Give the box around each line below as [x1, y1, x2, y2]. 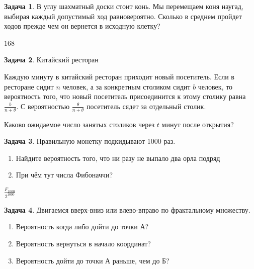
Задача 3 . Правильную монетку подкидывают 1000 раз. [4, 136, 176, 146]
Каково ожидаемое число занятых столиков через [4, 119, 155, 129]
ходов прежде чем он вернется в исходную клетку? [4, 21, 160, 31]
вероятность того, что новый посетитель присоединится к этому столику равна [4, 91, 246, 102]
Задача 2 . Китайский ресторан [4, 54, 99, 65]
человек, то [198, 81, 233, 92]
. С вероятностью [16, 101, 70, 111]
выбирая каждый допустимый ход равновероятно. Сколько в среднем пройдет [4, 11, 242, 21]
